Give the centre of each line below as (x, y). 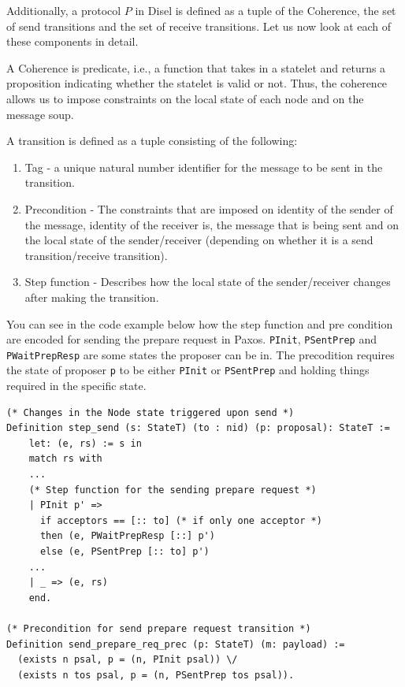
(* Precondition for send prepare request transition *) (159, 628)
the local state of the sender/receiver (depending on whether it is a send (199, 240)
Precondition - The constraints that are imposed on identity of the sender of (209, 208)
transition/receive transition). (96, 255)
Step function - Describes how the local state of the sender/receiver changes (208, 282)
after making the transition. (92, 297)
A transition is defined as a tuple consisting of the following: (152, 141)
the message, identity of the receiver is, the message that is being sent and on (212, 224)
